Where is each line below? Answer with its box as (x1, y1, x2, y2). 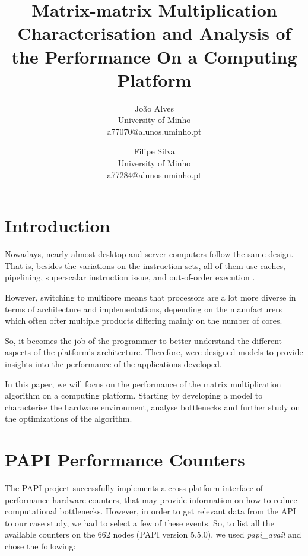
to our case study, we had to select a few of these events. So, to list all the (5, 516, 274, 529)
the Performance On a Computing (11, 44, 297, 68)
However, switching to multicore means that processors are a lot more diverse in (5, 290, 296, 303)
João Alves (135, 102, 174, 114)
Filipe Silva (134, 145, 175, 157)
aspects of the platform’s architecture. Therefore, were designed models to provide (5, 346, 303, 358)
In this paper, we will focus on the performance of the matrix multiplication (5, 377, 281, 390)
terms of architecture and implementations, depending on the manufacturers (5, 302, 282, 315)
